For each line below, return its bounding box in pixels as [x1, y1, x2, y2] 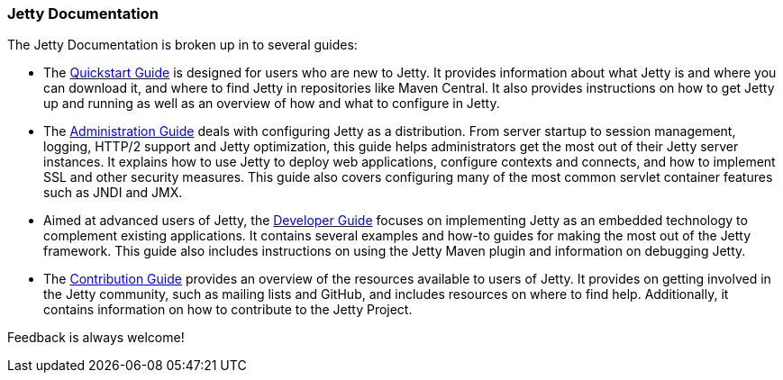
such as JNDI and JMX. [43, 185, 183, 201]
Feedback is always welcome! [7, 330, 185, 346]
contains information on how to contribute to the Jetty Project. [43, 302, 413, 318]
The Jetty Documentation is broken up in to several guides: [7, 37, 358, 53]
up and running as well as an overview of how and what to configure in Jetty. [43, 95, 500, 112]
